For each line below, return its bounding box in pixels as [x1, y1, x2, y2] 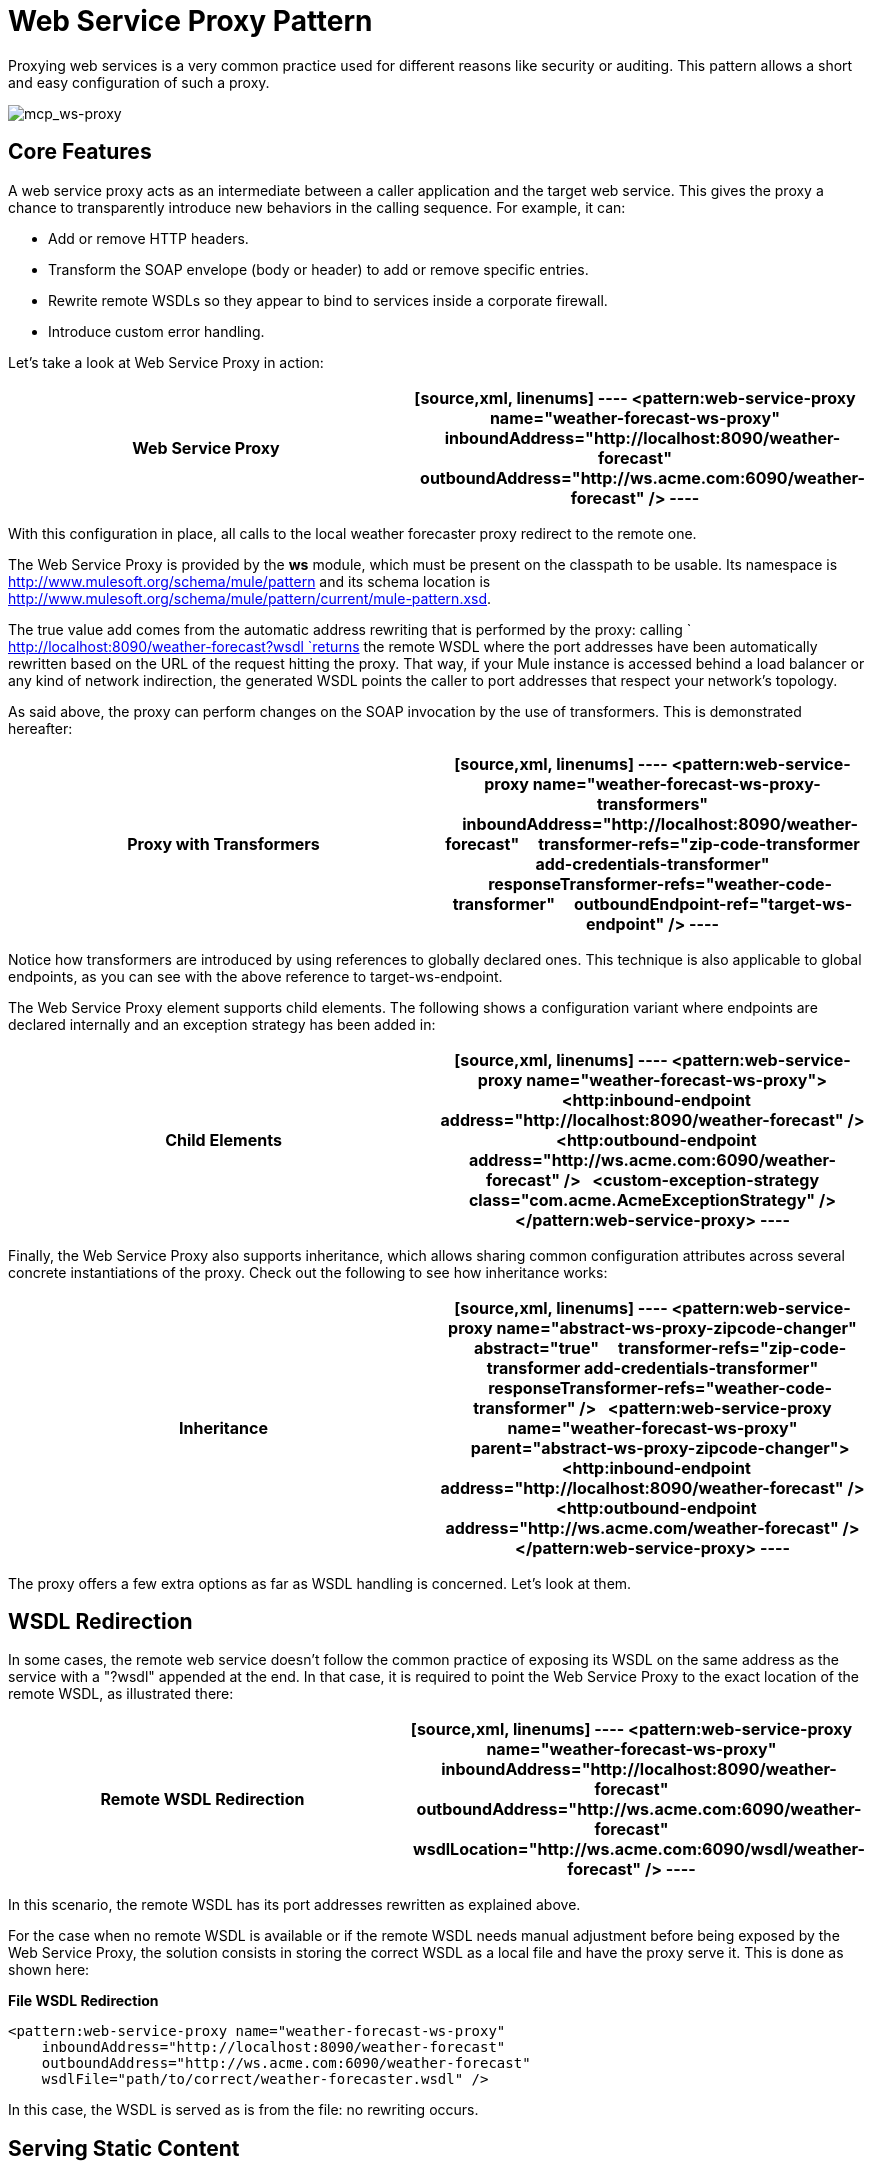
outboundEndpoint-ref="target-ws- [573, 893, 853, 914]
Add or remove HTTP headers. [48, 229, 249, 247]
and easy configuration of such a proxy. [8, 73, 270, 91]
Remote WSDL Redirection [100, 1789, 305, 1810]
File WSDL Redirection [8, 1992, 159, 2010]
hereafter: [8, 719, 73, 737]
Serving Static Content [8, 2135, 240, 2161]
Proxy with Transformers [127, 833, 320, 854]
